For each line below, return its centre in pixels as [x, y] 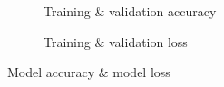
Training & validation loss [116, 41]
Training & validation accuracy [130, 11]
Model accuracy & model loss [89, 72]
